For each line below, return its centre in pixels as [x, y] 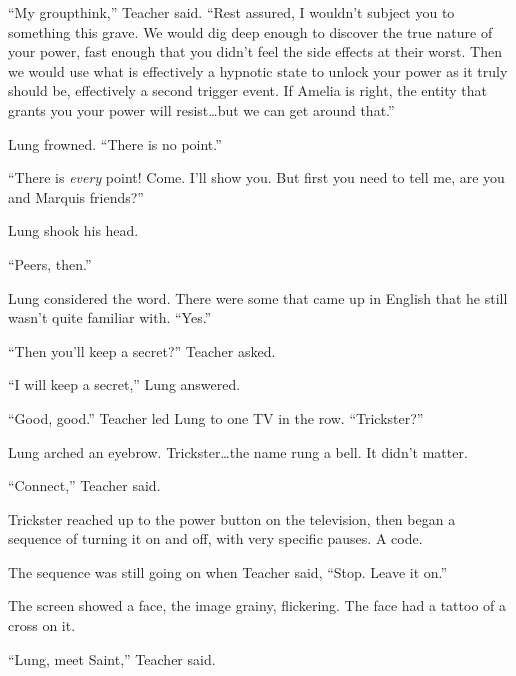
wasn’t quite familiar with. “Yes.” [110, 317]
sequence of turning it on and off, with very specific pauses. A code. [215, 538]
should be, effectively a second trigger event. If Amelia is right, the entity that [248, 90]
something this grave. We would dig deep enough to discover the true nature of [250, 31]
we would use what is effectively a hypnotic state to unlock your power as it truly [258, 70]
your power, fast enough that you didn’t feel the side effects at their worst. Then [255, 51]
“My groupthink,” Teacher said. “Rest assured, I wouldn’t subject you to [231, 12]
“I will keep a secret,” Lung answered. [124, 384]
